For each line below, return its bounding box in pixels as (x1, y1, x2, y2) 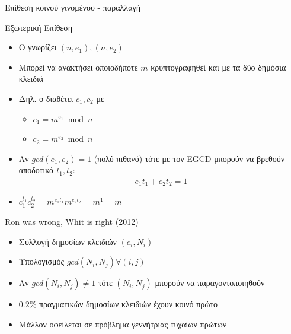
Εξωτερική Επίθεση (5, 21, 73, 33)
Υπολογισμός (18, 255, 65, 268)
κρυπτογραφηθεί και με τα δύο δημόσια (151, 61, 286, 73)
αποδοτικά (18, 164, 54, 176)
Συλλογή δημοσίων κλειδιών (18, 235, 117, 247)
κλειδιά (18, 72, 43, 85)
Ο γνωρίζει (18, 41, 57, 53)
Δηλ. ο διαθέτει (18, 92, 73, 104)
